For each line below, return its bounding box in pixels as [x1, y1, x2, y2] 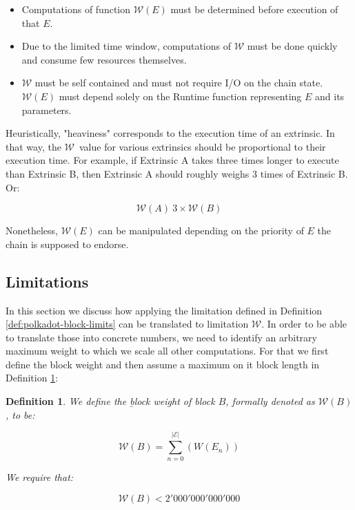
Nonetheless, [6, 223, 58, 238]
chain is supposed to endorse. [6, 236, 129, 251]
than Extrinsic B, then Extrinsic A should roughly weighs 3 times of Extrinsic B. [6, 166, 348, 180]
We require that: [6, 470, 74, 484]
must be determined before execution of [170, 2, 338, 16]
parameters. [21, 102, 72, 117]
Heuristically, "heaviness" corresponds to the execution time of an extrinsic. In [6, 126, 335, 140]
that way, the [6, 139, 61, 153]
